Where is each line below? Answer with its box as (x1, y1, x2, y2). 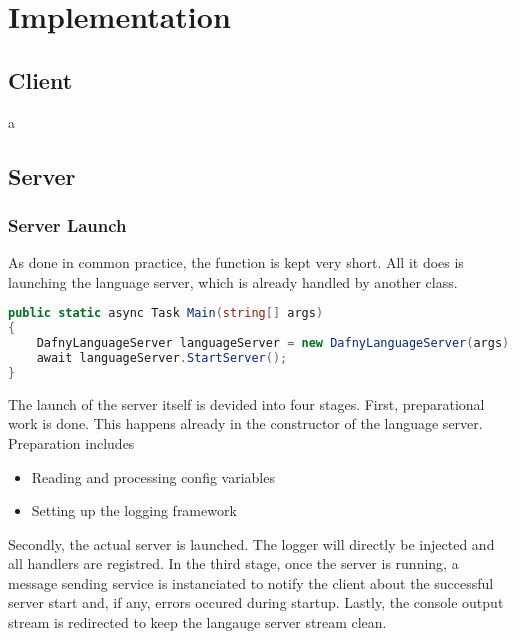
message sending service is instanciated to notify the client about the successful (8, 572, 494, 593)
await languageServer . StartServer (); (36, 350, 288, 365)
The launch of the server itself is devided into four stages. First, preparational (8, 393, 485, 414)
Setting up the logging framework (31, 500, 237, 521)
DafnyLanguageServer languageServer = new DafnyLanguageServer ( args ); (36, 336, 517, 351)
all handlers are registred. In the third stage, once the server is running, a (8, 553, 459, 574)
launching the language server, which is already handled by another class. (8, 271, 458, 292)
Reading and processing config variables (31, 466, 275, 487)
